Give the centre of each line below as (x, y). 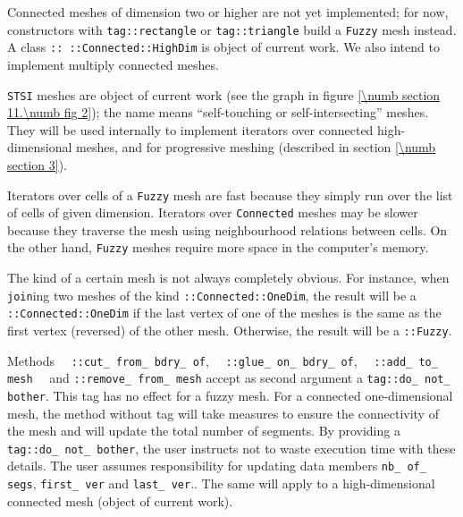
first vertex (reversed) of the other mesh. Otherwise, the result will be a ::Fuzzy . (230, 330)
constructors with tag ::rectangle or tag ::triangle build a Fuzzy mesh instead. (232, 29)
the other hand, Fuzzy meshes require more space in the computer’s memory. (218, 247)
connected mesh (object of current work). (120, 500)
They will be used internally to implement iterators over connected (190, 129)
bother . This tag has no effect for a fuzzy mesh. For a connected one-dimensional (230, 395)
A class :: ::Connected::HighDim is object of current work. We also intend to (223, 47)
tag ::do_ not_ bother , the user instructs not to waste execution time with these (231, 448)
